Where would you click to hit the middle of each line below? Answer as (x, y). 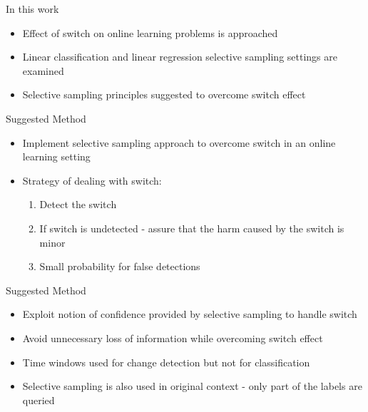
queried (39, 400)
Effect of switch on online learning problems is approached (150, 32)
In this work (32, 9)
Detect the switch (78, 204)
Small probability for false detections (120, 266)
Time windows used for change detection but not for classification (166, 362)
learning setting (56, 156)
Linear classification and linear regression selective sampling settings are (180, 57)
